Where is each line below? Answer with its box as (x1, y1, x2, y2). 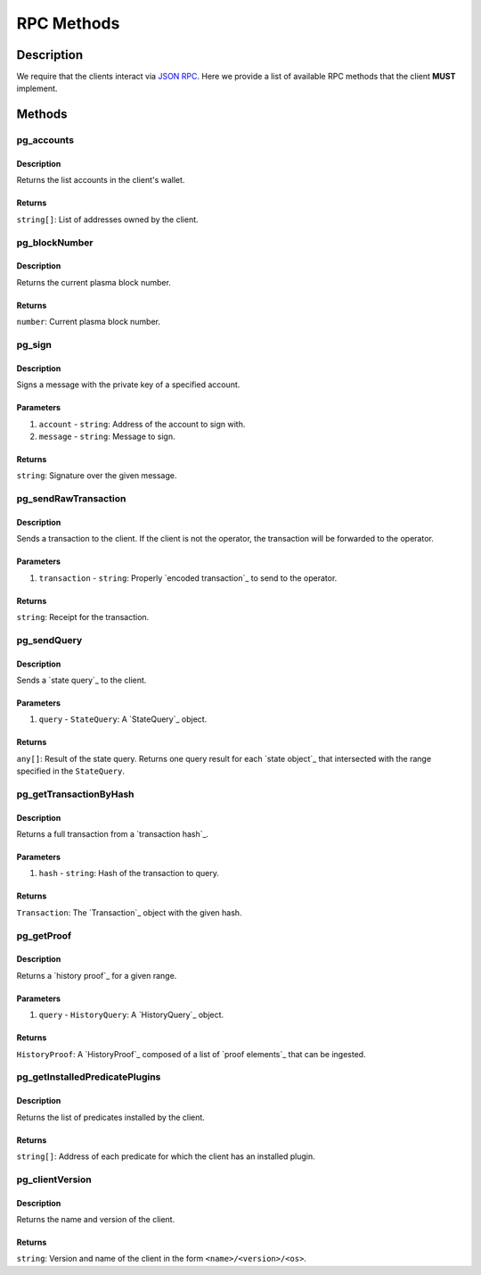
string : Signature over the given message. (16, 470, 177, 481)
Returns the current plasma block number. (16, 277, 171, 287)
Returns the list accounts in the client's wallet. (16, 175, 185, 186)
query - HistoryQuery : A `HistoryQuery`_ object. (38, 1009, 224, 1021)
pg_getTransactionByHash (16, 788, 135, 800)
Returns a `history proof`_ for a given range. (16, 970, 177, 981)
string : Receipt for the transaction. (16, 612, 150, 623)
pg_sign (16, 338, 53, 351)
